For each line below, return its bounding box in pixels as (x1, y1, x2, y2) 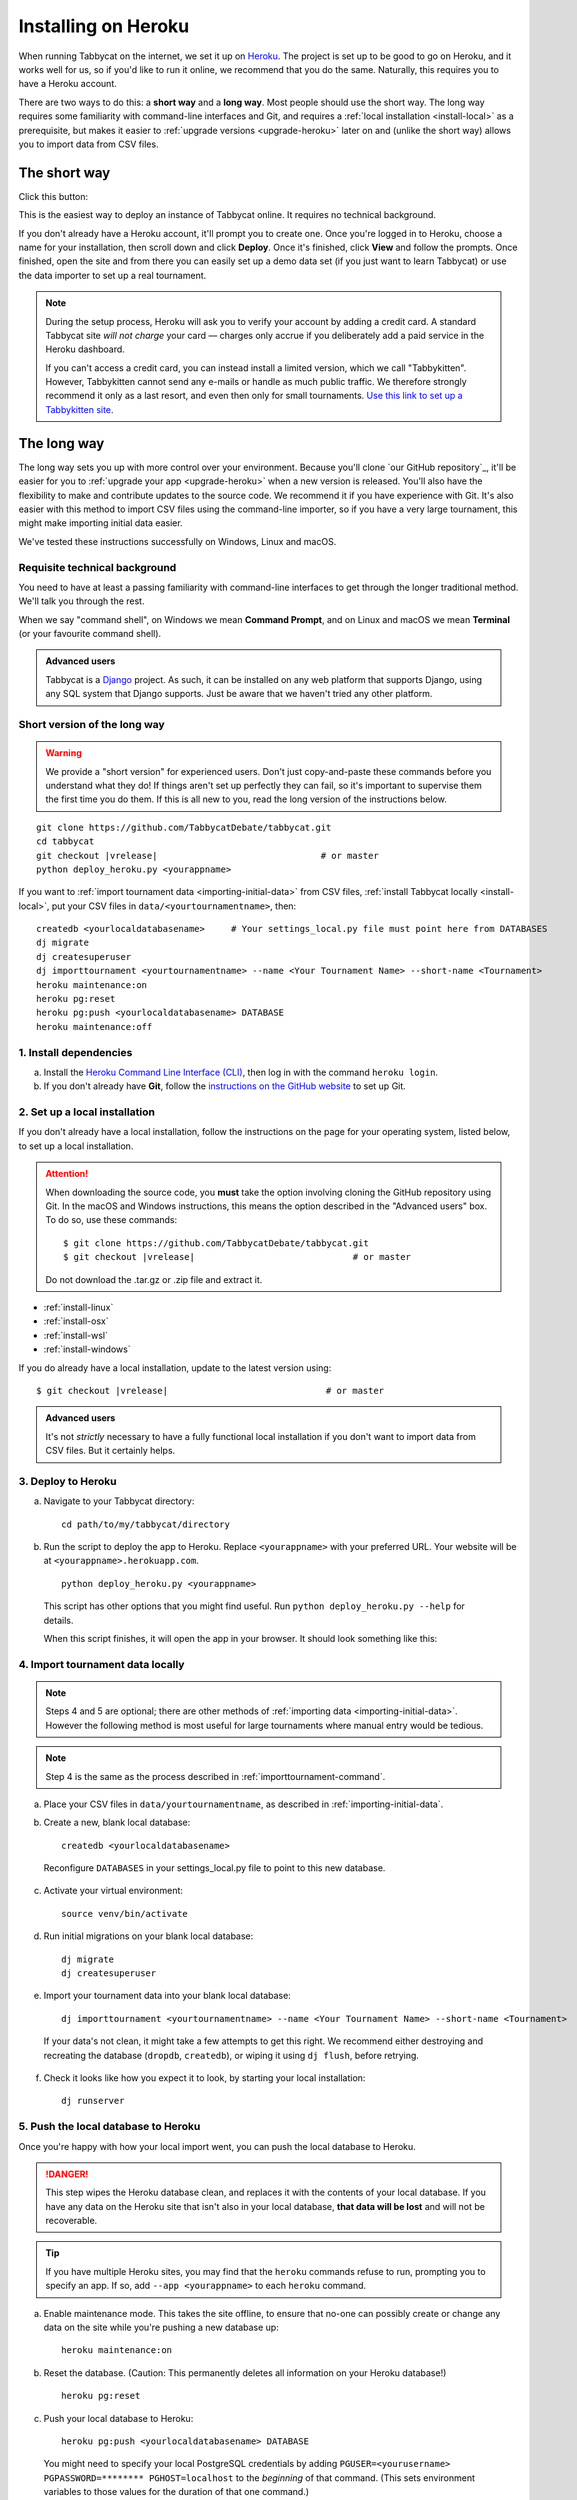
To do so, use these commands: (45, 1214, 178, 1226)
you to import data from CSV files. (18, 138, 159, 150)
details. (43, 1614, 74, 1626)
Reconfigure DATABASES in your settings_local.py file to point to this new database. (43, 1862, 386, 1874)
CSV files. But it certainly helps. (45, 1445, 176, 1457)
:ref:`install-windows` (43, 1343, 131, 1355)
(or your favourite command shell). (18, 628, 162, 640)
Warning (45, 747, 82, 759)
